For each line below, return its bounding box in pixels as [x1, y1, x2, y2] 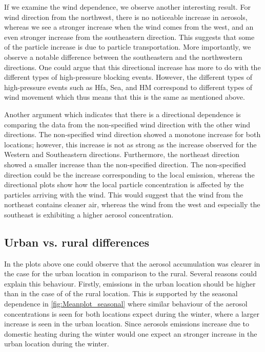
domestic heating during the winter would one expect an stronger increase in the [4, 328, 257, 339]
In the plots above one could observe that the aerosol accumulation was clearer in [4, 258, 260, 269]
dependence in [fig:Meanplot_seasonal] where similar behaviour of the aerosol [4, 298, 248, 309]
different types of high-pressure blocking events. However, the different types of [4, 72, 252, 82]
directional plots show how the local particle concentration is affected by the [4, 179, 244, 190]
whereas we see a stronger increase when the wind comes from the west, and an [4, 21, 254, 32]
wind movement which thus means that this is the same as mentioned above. [4, 92, 245, 102]
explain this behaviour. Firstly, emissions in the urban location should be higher [4, 278, 256, 289]
